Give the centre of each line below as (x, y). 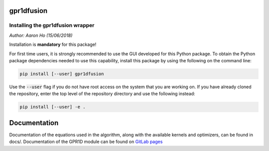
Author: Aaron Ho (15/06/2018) (41, 35)
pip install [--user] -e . (53, 107)
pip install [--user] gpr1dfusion (62, 74)
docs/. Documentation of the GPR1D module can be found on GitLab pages (86, 142)
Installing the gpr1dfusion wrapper (52, 25)
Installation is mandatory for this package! (53, 44)
